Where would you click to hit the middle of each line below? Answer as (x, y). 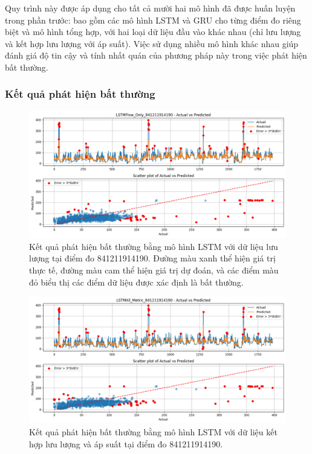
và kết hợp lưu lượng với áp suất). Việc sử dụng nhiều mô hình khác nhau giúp (152, 43)
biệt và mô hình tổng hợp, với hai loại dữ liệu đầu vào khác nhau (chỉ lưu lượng (153, 32)
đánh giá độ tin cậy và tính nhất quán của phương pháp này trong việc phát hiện (156, 55)
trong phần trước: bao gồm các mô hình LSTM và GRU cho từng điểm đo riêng (153, 20)
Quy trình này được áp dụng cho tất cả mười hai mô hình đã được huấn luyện (150, 8)
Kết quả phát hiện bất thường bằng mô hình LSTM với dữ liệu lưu (154, 246)
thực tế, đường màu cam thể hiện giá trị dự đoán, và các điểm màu (154, 270)
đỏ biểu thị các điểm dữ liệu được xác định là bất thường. (136, 282)
